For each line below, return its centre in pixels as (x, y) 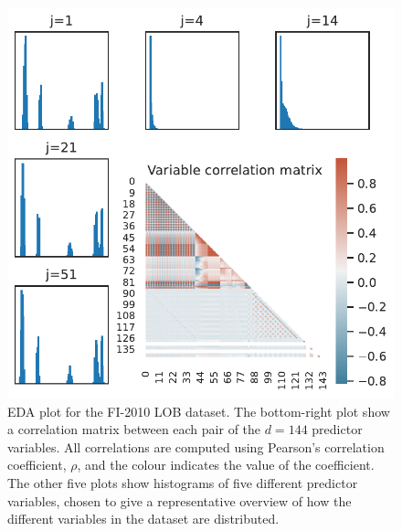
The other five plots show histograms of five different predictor (183, 483)
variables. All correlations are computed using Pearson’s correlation (196, 446)
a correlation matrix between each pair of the (134, 429)
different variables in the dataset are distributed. (143, 519)
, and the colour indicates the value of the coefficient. (226, 465)
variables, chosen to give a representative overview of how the (180, 500)
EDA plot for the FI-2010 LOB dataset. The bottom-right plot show (199, 411)
